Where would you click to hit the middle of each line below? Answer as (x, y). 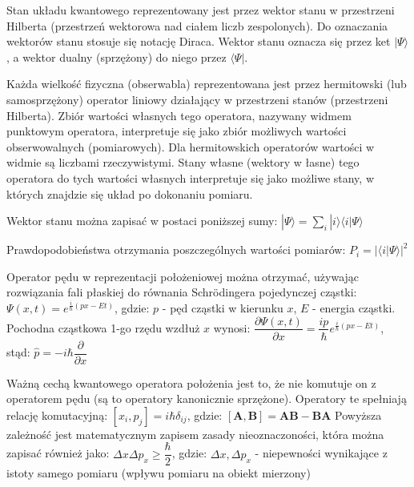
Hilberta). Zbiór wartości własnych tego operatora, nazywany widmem (179, 115)
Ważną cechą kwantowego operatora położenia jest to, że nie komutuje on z (191, 382)
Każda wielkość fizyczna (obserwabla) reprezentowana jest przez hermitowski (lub (207, 84)
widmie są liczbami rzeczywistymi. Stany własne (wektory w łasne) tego (183, 162)
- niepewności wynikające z (321, 453)
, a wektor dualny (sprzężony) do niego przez (117, 56)
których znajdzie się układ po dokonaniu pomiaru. (130, 193)
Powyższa (358, 415)
